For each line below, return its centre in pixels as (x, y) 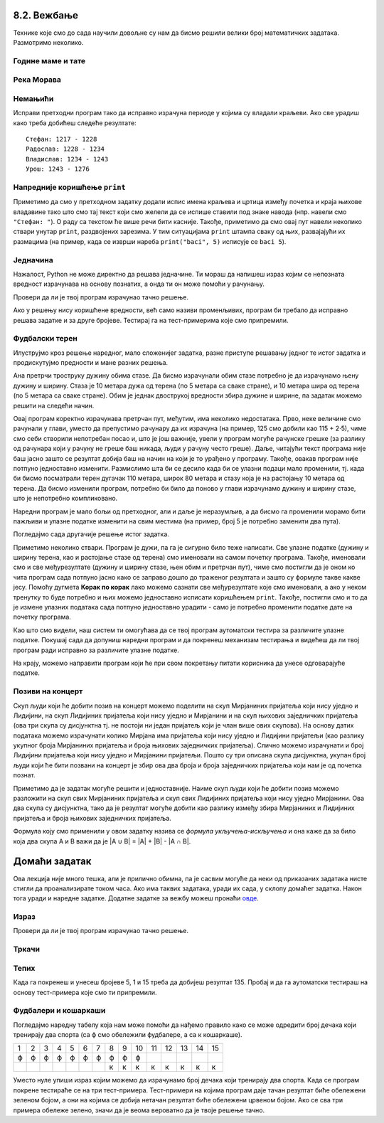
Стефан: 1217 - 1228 (62, 139)
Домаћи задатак (52, 862)
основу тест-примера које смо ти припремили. (85, 992)
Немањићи (33, 98)
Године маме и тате (49, 60)
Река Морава (37, 80)
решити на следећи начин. (54, 405)
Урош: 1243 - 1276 (58, 169)
